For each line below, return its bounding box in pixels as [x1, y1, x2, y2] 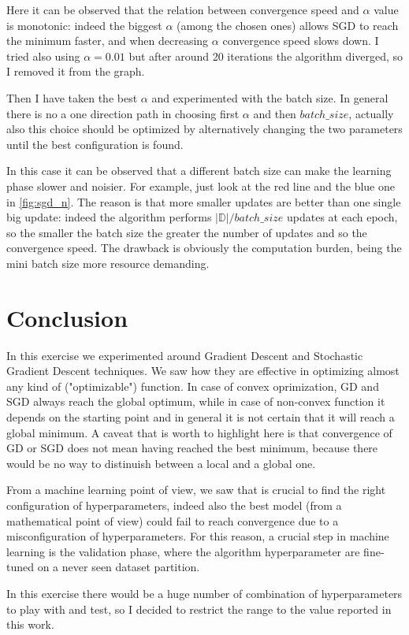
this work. [6, 616, 54, 633]
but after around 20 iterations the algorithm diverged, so [128, 47, 403, 64]
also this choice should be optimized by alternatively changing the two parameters [6, 121, 403, 137]
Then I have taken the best [6, 89, 138, 106]
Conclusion [6, 301, 128, 333]
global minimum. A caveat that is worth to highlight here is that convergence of [6, 424, 392, 440]
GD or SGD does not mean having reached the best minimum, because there [6, 440, 378, 456]
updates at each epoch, [286, 209, 398, 225]
